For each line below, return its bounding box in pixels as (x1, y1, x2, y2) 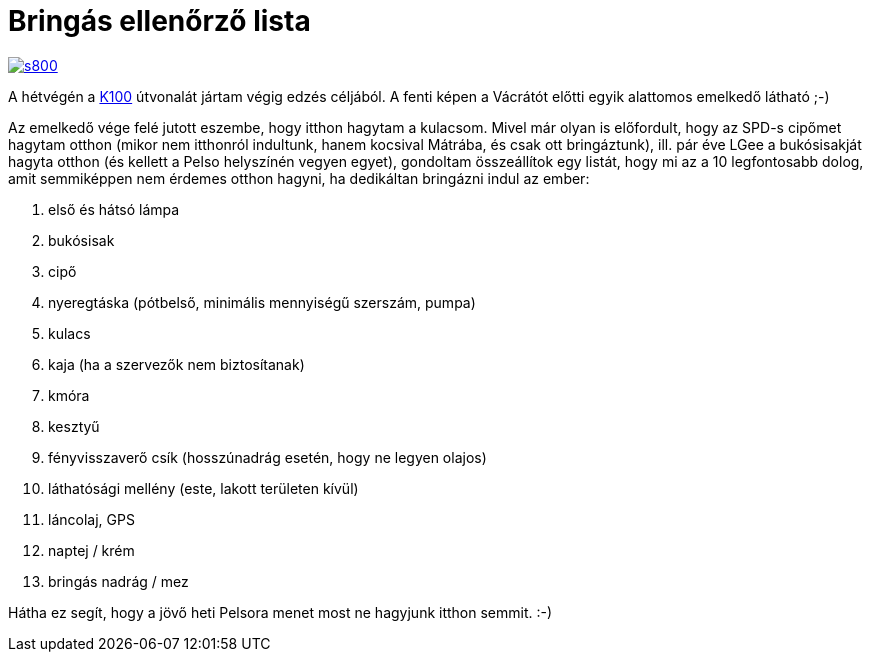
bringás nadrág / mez (48, 572, 189, 590)
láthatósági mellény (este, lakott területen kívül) (48, 479, 359, 497)
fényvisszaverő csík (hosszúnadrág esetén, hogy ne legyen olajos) (48, 448, 487, 466)
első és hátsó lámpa (48, 200, 180, 218)
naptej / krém (48, 541, 135, 559)
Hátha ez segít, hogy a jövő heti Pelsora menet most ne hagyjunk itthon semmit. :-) (8, 603, 553, 621)
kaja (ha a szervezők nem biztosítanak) (48, 355, 305, 373)
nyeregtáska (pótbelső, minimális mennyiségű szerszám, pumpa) (48, 293, 476, 311)
